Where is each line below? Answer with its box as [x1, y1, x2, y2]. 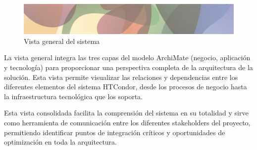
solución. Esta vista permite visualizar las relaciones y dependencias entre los [4, 72, 238, 82]
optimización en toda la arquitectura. [4, 137, 117, 147]
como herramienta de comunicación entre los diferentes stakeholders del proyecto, [4, 117, 251, 128]
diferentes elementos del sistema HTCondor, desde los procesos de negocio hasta [4, 81, 247, 92]
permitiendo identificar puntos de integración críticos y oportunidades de [4, 127, 225, 137]
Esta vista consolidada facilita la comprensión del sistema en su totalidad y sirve [4, 108, 249, 118]
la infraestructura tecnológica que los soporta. [4, 91, 143, 101]
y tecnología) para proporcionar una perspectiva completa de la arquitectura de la [4, 62, 253, 73]
